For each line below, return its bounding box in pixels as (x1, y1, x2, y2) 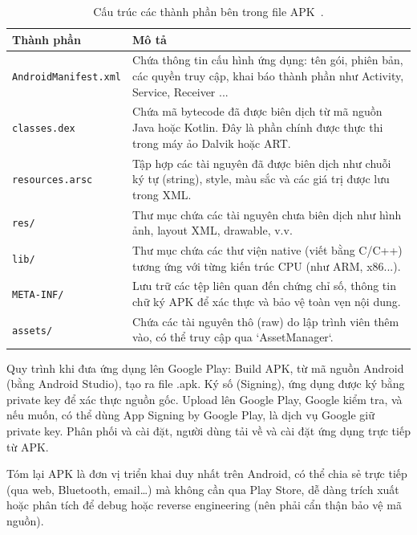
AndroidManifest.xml (12, 71, 122, 83)
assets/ (12, 325, 53, 337)
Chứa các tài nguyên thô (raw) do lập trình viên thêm (132, 312, 399, 329)
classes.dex (12, 123, 75, 135)
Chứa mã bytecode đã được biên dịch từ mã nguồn (132, 103, 383, 120)
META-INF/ (12, 289, 64, 301)
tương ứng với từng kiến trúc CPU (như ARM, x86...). (132, 257, 401, 274)
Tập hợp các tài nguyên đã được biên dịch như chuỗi (132, 154, 391, 171)
